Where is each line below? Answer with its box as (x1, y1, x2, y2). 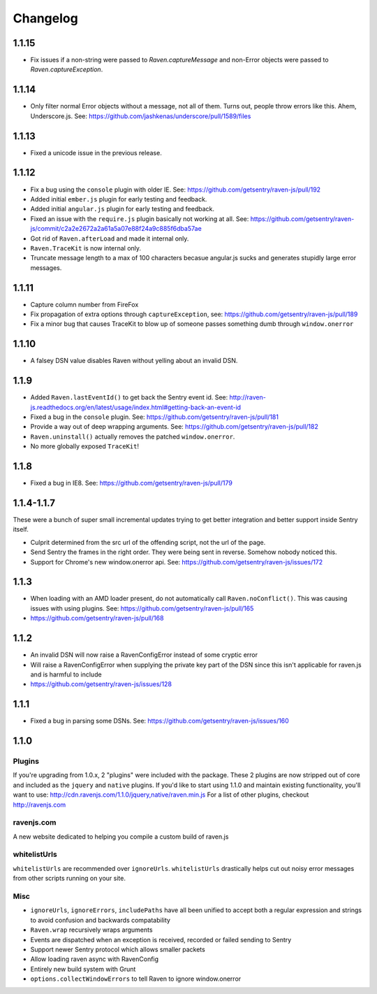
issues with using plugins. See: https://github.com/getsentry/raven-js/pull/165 (30, 604, 254, 612)
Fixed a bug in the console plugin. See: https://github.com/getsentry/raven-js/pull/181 (30, 413, 279, 421)
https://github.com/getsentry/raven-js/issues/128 (30, 680, 172, 688)
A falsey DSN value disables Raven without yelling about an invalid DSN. (30, 357, 238, 365)
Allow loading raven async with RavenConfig (30, 955, 159, 963)
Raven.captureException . (30, 65, 103, 73)
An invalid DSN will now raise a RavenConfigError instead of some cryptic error (30, 651, 258, 659)
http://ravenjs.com (13, 800, 66, 809)
